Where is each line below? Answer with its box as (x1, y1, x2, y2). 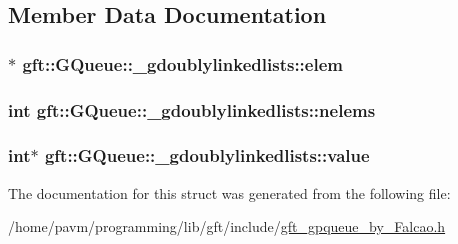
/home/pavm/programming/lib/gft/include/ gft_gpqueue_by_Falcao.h (8, 216, 446, 237)
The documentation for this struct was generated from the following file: (8, 182, 451, 203)
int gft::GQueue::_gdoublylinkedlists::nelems (8, 97, 376, 122)
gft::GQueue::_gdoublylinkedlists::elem (22, 51, 343, 76)
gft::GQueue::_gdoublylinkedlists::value (44, 143, 370, 168)
